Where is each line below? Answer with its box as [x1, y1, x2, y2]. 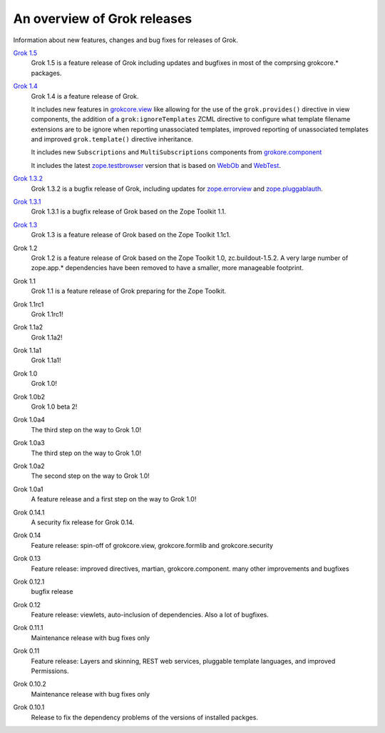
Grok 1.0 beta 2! [31, 402, 78, 411]
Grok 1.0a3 [13, 439, 46, 447]
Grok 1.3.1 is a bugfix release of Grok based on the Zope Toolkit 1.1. [31, 207, 227, 216]
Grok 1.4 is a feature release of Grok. [31, 91, 139, 100]
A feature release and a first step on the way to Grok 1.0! [31, 495, 197, 504]
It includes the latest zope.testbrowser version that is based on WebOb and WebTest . [31, 161, 282, 169]
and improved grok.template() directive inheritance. [31, 135, 194, 144]
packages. [31, 69, 62, 77]
